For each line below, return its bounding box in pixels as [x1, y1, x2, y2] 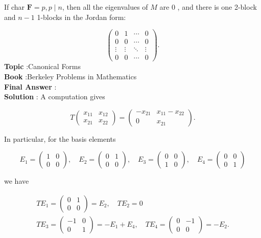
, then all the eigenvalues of [62, 2, 148, 12]
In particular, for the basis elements [4, 133, 116, 144]
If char [4, 2, 25, 12]
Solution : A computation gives [4, 91, 105, 102]
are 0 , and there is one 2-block [159, 2, 257, 12]
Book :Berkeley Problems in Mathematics [4, 71, 137, 81]
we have [4, 176, 29, 186]
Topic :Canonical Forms [4, 61, 81, 72]
